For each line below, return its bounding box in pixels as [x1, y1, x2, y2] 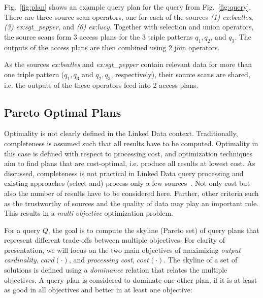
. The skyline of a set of [163, 254, 238, 265]
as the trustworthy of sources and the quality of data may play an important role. [4, 197, 259, 208]
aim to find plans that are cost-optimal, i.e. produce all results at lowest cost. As [4, 158, 255, 169]
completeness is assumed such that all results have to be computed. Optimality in [4, 138, 258, 148]
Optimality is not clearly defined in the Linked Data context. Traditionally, [4, 128, 238, 139]
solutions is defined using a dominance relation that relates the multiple [4, 264, 227, 275]
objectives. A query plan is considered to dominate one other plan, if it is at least [4, 274, 257, 285]
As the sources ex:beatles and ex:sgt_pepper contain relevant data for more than [4, 59, 252, 70]
